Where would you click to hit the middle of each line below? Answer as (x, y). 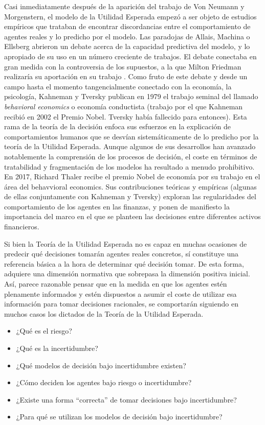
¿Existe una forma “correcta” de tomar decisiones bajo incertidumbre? (126, 399)
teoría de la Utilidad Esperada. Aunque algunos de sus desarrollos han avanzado (130, 146)
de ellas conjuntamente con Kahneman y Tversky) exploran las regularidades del (130, 196)
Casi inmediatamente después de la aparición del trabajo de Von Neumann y (124, 6)
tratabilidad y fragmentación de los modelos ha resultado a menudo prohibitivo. (129, 166)
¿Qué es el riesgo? (44, 331)
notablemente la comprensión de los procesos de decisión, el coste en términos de (131, 156)
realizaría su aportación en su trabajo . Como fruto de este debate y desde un (126, 76)
